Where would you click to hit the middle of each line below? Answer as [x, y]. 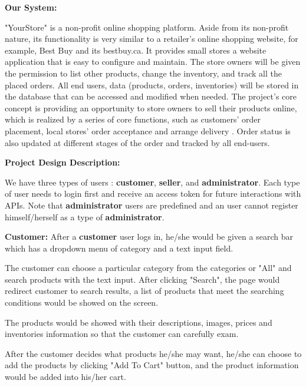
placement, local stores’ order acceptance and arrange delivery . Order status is [148, 130]
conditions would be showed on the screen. [82, 302]
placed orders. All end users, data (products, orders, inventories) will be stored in [152, 85]
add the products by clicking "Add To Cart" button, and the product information [152, 365]
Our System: [31, 7]
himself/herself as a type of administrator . [85, 216]
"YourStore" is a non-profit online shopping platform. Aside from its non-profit [147, 27]
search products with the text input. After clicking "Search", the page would [142, 279]
